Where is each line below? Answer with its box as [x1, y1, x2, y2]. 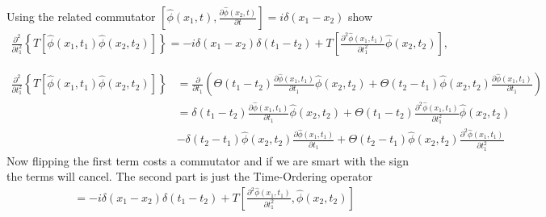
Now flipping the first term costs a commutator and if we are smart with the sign [6, 152, 409, 169]
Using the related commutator [6, 8, 156, 24]
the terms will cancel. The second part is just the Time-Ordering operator [6, 168, 373, 185]
